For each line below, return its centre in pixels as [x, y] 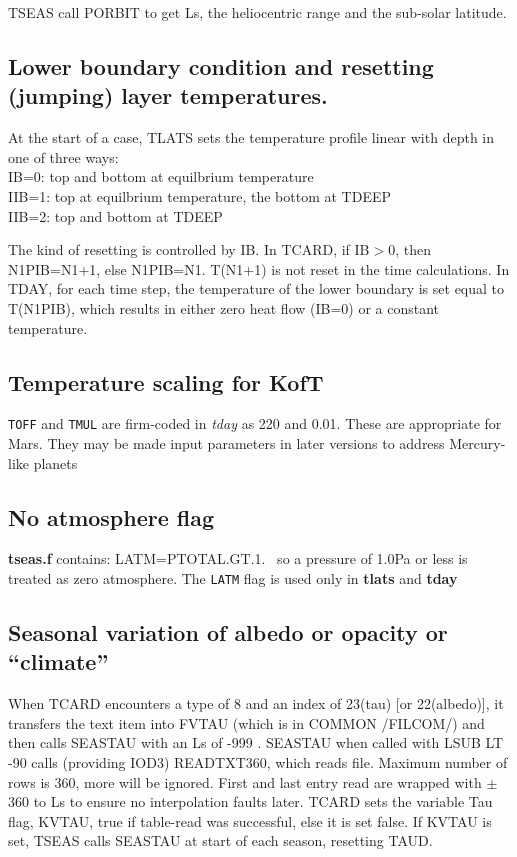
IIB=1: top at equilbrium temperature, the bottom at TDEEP [200, 195]
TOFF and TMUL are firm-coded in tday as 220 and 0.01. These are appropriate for [255, 423]
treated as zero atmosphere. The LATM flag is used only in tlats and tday [233, 577]
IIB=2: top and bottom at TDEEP [115, 215]
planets [55, 462]
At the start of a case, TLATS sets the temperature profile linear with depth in [251, 137]
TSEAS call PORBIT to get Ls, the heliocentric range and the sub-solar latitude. [257, 12]
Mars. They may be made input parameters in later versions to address [226, 442]
